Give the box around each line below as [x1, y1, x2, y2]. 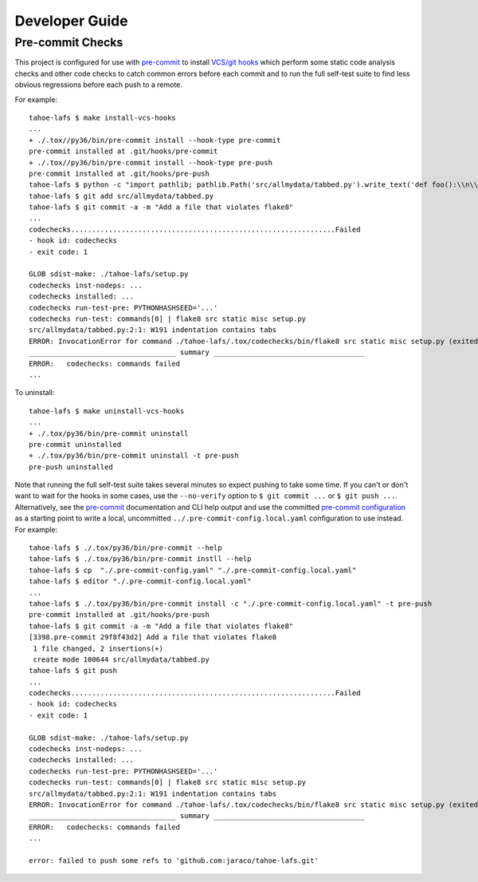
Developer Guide [14, 12, 128, 30]
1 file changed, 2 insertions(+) [33, 643, 163, 653]
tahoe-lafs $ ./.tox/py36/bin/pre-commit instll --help [29, 555, 252, 564]
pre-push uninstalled [29, 462, 113, 471]
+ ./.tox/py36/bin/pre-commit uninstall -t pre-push [29, 451, 239, 461]
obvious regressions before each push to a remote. [14, 80, 183, 89]
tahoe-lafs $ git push [29, 666, 118, 675]
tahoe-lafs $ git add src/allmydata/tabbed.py [29, 192, 214, 200]
